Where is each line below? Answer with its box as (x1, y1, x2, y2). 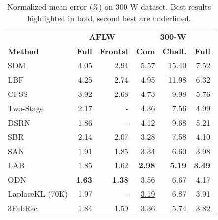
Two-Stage (8, 102, 44, 114)
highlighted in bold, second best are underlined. (27, 12, 191, 24)
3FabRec (8, 202, 38, 214)
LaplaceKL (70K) (8, 188, 68, 199)
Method (8, 45, 39, 57)
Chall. (162, 45, 187, 57)
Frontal (99, 45, 128, 57)
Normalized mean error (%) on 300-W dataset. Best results (7, 1, 211, 12)
